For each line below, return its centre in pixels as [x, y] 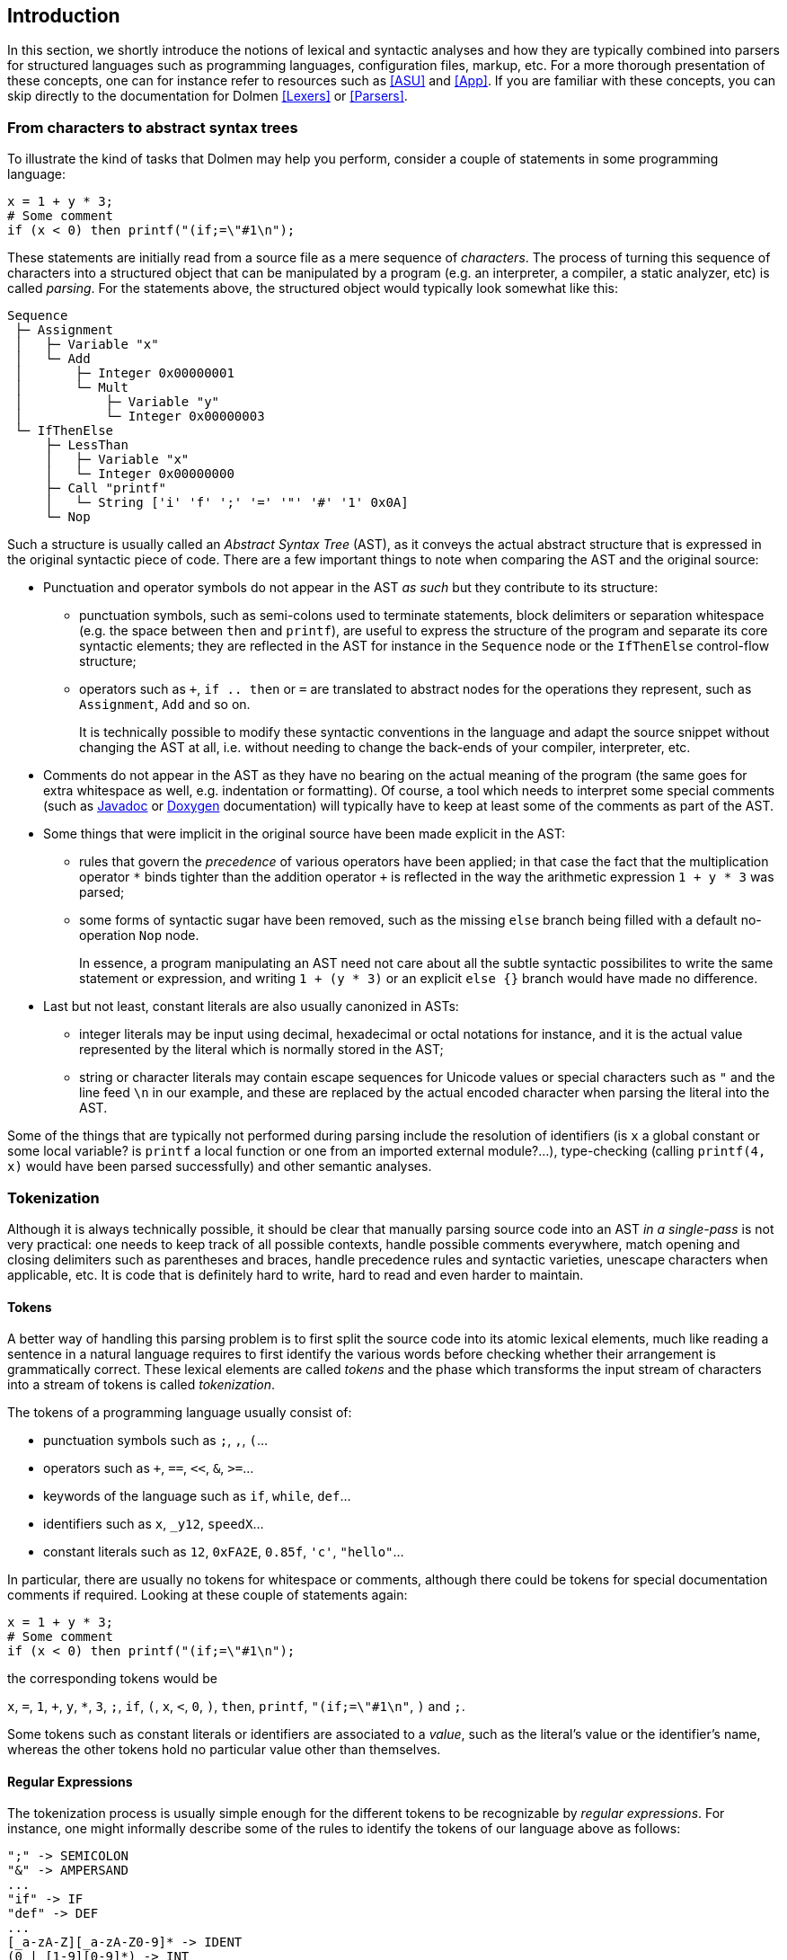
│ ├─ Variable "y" [117, 402]
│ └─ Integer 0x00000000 [140, 474]
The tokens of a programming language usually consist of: [180, 1413]
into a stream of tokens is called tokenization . [141, 1385]
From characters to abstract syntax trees [153, 127]
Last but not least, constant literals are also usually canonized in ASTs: [251, 1007]
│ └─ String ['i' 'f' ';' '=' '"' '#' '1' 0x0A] [227, 503]
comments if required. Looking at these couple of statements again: [208, 1595]
